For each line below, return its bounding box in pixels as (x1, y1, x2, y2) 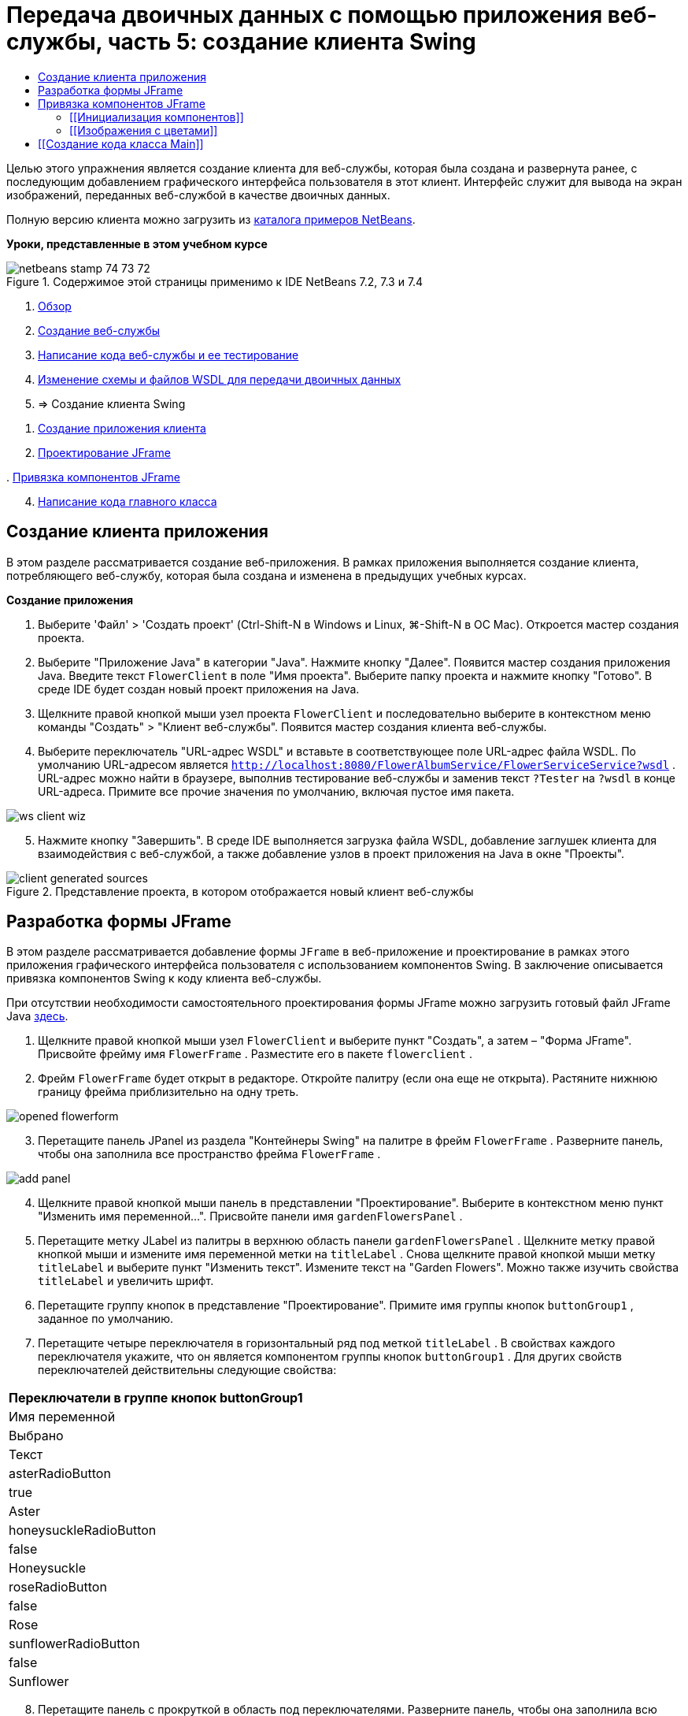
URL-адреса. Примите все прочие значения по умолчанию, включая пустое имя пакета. (38, 784, 515, 798)
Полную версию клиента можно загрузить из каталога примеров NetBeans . (6, 212, 416, 226)
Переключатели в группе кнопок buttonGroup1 (9, 1390, 303, 1406)
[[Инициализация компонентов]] (69, 110, 244, 124)
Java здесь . (6, 1009, 68, 1023)
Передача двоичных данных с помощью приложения (6, 2, 603, 28)
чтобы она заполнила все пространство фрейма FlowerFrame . (38, 1147, 381, 1161)
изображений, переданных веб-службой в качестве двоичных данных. (6, 188, 390, 202)
